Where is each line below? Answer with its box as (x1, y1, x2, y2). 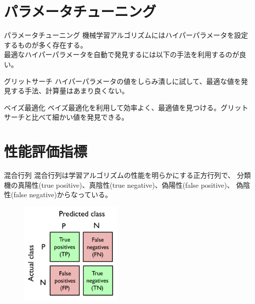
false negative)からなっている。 (13, 189, 112, 200)
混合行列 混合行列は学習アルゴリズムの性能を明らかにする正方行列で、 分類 (4, 170, 251, 180)
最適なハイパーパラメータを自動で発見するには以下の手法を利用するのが (4, 49, 239, 60)
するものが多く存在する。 (4, 39, 87, 50)
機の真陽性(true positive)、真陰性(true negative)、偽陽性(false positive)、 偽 (4, 179, 243, 190)
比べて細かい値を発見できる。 (31, 112, 129, 122)
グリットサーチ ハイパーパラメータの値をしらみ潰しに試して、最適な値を (4, 76, 241, 86)
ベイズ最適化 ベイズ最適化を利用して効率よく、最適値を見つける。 (4, 102, 221, 112)
